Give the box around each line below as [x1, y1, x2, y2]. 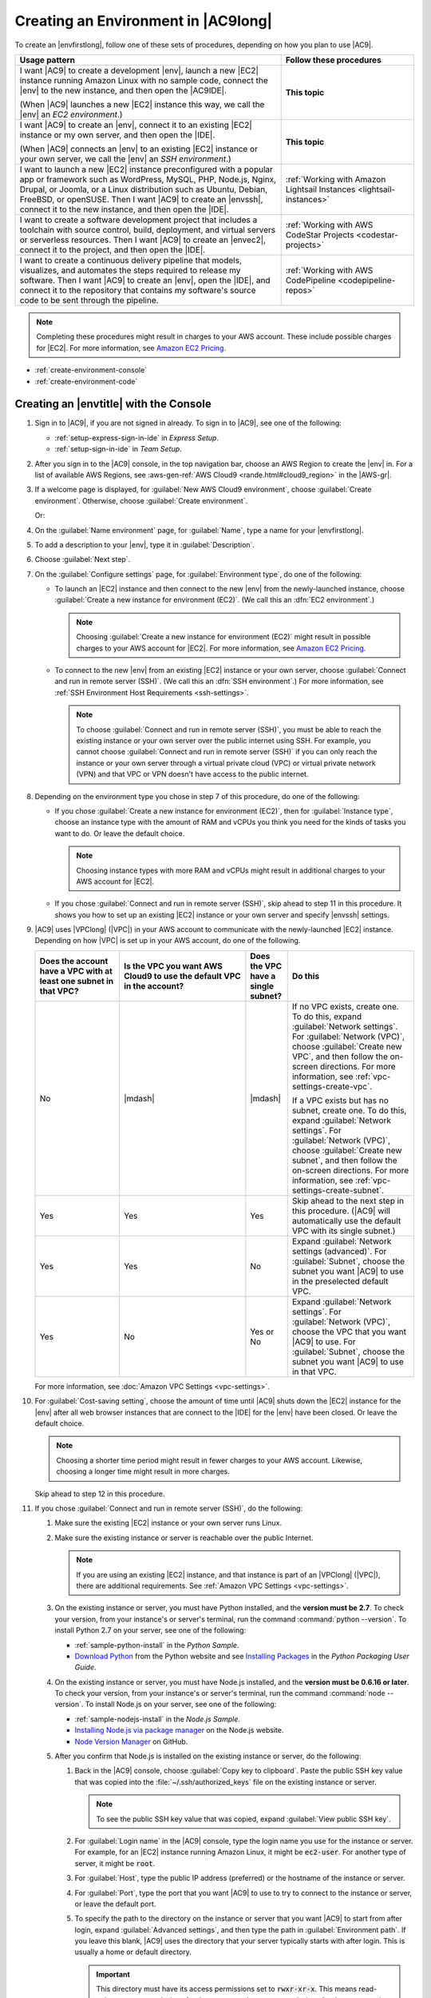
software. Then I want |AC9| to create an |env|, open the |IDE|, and [19, 274, 271, 285]
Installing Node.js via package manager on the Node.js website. [74, 1725, 284, 1735]
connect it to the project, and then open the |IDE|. [19, 244, 206, 255]
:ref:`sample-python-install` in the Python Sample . [74, 1640, 239, 1650]
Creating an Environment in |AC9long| [14, 12, 273, 30]
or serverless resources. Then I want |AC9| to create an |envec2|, [19, 234, 267, 245]
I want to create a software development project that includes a [19, 214, 258, 225]
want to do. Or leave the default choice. [54, 828, 185, 838]
